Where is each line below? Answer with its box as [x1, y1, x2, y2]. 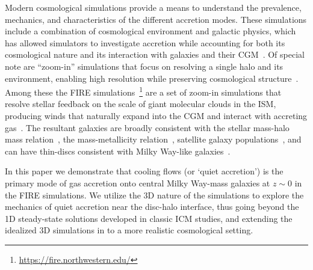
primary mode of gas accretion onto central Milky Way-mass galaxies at [5, 176, 270, 189]
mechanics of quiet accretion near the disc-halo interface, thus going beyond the [5, 200, 299, 213]
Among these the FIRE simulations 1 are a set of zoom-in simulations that [5, 84, 282, 98]
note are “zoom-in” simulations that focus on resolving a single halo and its [5, 60, 284, 72]
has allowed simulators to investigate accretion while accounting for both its [5, 36, 285, 49]
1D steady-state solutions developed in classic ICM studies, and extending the [5, 212, 293, 224]
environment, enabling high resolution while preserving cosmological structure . [5, 72, 299, 84]
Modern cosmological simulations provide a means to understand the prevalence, [5, 1, 302, 13]
